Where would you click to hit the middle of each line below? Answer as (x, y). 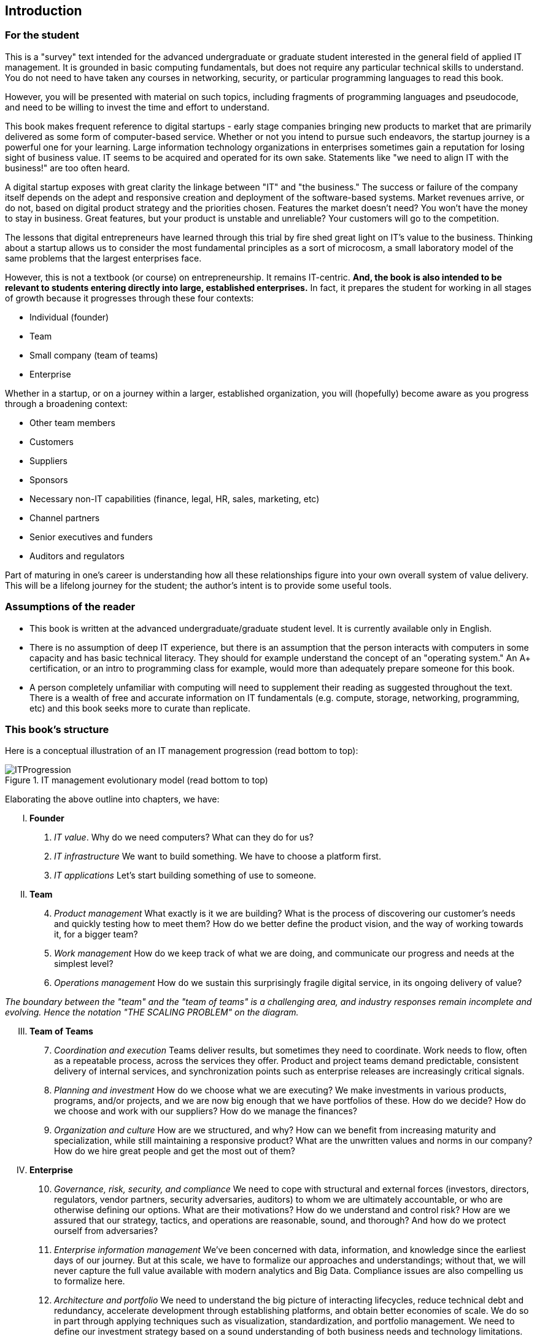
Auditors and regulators (77, 556)
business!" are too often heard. (68, 168)
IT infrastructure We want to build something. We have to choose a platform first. (218, 856)
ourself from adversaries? (106, 1231)
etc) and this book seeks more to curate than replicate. (140, 708)
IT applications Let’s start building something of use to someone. (185, 875)
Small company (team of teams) (94, 355)
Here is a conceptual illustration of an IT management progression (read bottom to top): (182, 751)
